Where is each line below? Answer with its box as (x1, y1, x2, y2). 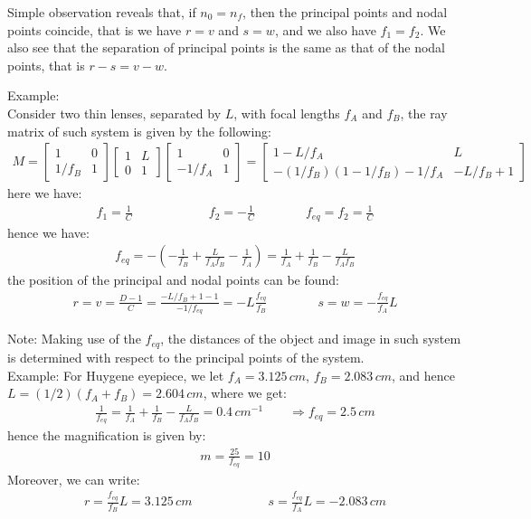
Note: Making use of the (7, 329, 141, 348)
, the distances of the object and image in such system (160, 329, 461, 348)
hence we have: (7, 222, 90, 241)
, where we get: (203, 383, 287, 402)
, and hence (392, 365, 456, 384)
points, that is (7, 55, 85, 74)
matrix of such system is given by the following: (7, 121, 271, 140)
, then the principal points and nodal (242, 3, 448, 21)
